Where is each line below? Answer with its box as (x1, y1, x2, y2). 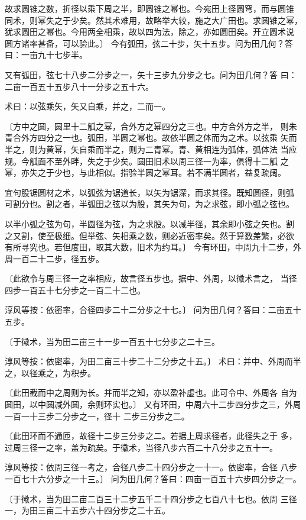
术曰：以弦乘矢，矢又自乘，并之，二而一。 (5, 100, 170, 112)
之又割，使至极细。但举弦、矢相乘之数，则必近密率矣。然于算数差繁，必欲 (5, 229, 294, 241)
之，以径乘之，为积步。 (5, 366, 96, 379)
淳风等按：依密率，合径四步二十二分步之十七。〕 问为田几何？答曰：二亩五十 (5, 303, 301, 316)
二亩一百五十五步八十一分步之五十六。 (5, 80, 154, 92)
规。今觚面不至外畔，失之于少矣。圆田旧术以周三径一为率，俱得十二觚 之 (5, 154, 289, 167)
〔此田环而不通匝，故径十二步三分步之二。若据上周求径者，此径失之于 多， (5, 429, 297, 442)
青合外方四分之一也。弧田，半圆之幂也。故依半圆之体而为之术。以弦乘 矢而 (5, 131, 297, 144)
